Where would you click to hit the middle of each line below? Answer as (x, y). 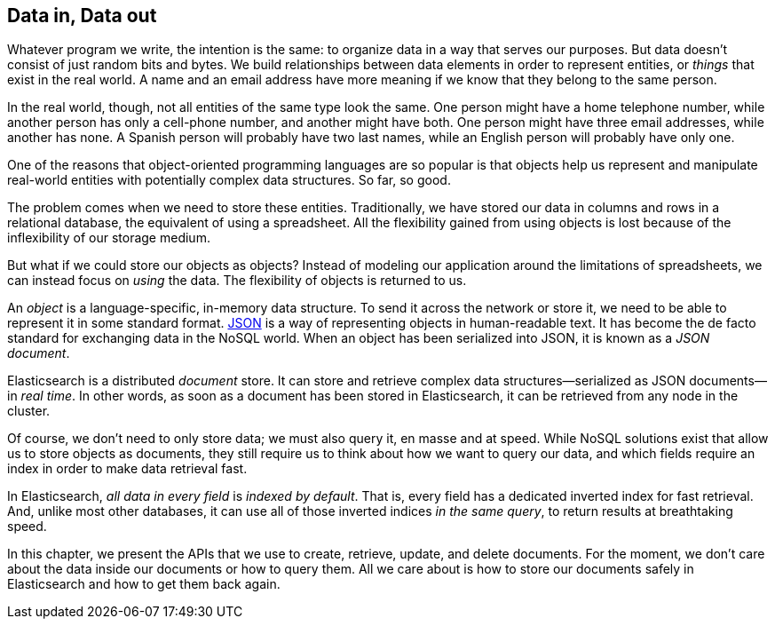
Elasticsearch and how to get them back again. (144, 584)
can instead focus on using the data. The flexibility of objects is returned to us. (237, 281)
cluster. (29, 411)
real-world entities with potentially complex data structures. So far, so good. (229, 180)
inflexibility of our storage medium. (109, 238)
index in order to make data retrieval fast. (127, 469)
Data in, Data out (82, 16)
